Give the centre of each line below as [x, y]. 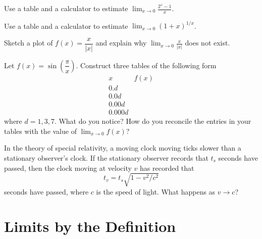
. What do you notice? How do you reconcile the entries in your [153, 121]
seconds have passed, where [46, 191]
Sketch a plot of [29, 43]
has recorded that [167, 168]
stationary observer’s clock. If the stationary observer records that [106, 157]
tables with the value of [40, 131]
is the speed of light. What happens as [156, 191]
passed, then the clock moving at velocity [68, 168]
